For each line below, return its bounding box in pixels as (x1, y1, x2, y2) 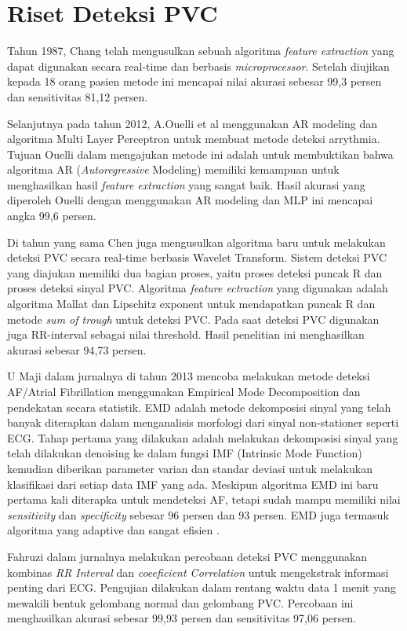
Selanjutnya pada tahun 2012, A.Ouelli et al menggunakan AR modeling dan (7, 115, 377, 131)
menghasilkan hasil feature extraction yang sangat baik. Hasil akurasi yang (7, 176, 365, 193)
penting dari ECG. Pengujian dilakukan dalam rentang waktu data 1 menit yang (7, 579, 396, 596)
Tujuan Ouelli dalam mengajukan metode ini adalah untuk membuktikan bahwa (7, 145, 394, 162)
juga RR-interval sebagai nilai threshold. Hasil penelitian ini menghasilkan (7, 326, 365, 343)
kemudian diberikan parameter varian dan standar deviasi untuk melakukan (7, 460, 372, 476)
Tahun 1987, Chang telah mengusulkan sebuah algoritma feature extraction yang (7, 42, 394, 59)
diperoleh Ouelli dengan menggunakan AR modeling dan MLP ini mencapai (7, 192, 373, 208)
